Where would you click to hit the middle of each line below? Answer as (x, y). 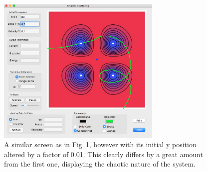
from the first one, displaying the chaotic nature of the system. (100, 164)
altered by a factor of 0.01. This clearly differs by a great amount (103, 154)
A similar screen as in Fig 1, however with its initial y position (100, 144)
